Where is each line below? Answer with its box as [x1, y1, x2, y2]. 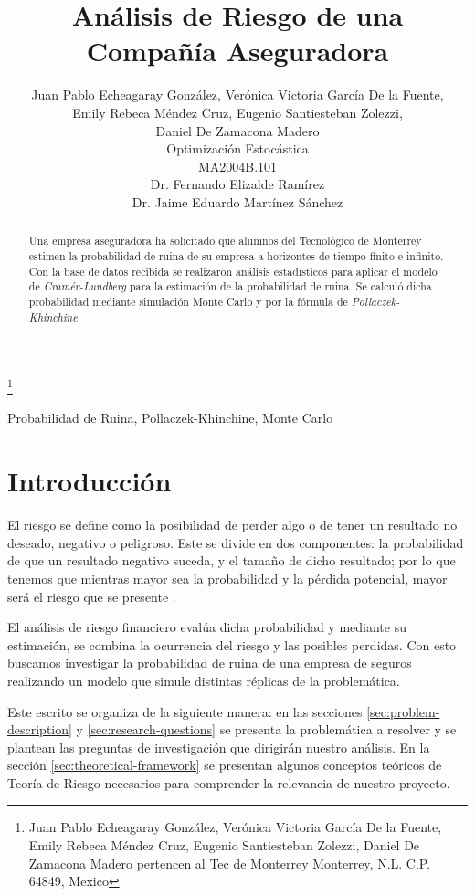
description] [7, 720, 72, 739]
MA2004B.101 [197, 156, 278, 175]
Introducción [7, 462, 172, 500]
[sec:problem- [366, 701, 440, 721]
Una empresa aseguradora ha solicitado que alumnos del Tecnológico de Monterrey [28, 233, 422, 248]
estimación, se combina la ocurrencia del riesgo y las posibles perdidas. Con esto [7, 635, 457, 654]
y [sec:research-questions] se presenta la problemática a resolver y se [76, 720, 457, 739]
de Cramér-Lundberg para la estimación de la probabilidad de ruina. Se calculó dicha [28, 279, 432, 294]
